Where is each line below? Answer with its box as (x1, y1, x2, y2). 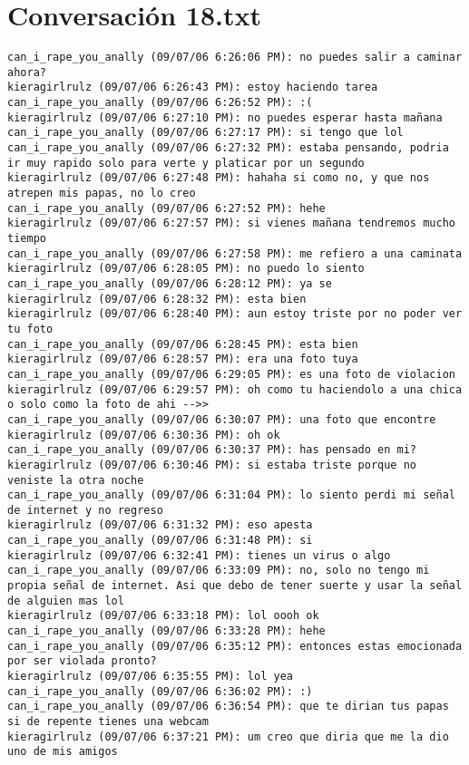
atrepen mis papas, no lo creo (7, 187, 196, 200)
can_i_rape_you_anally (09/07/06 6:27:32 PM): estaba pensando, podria (7, 141, 449, 155)
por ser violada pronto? (7, 654, 157, 668)
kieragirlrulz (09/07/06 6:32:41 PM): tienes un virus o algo (7, 548, 391, 562)
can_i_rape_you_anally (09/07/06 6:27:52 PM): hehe (7, 201, 326, 215)
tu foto (7, 322, 54, 335)
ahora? (7, 65, 46, 79)
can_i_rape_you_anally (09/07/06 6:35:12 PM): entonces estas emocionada (7, 639, 463, 653)
